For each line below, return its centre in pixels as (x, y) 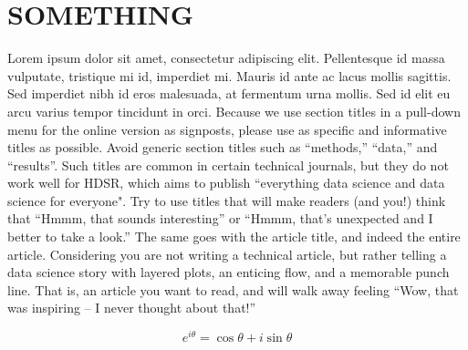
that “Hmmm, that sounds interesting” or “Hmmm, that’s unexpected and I (220, 218)
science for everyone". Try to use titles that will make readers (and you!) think (227, 200)
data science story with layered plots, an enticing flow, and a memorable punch (229, 272)
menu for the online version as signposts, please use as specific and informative (227, 129)
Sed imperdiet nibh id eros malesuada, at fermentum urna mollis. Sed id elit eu (229, 93)
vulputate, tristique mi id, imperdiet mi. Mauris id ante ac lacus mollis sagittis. (229, 75)
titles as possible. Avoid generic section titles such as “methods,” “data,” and (223, 147)
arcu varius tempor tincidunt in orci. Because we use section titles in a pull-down (234, 111)
